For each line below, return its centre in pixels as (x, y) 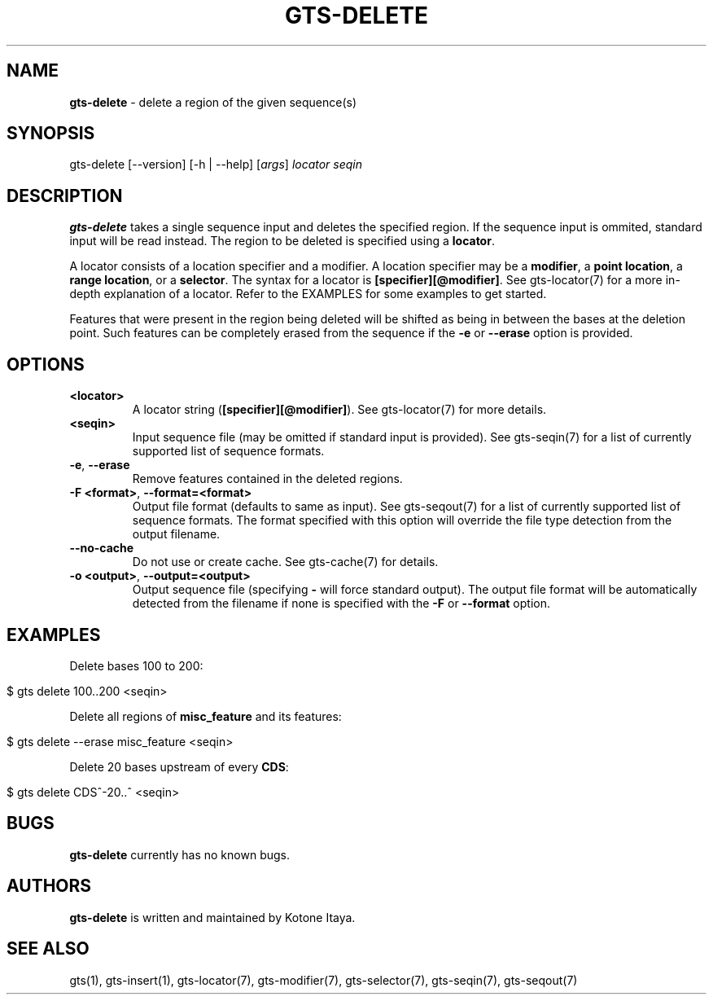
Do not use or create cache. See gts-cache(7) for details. (285, 562)
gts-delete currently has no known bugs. (179, 854)
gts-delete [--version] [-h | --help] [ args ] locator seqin (216, 165)
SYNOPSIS (51, 134)
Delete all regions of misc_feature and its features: (206, 716)
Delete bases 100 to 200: (136, 665)
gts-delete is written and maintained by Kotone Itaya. (212, 917)
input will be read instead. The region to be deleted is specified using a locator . (282, 241)
